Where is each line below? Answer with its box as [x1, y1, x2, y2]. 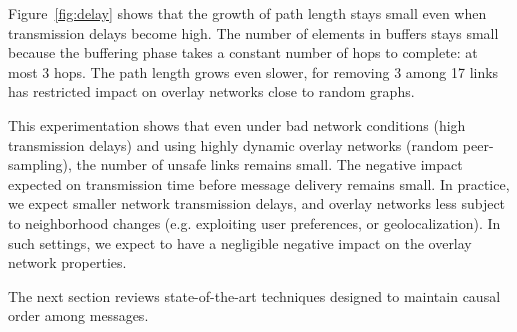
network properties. [8, 252, 127, 273]
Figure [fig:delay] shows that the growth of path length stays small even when [8, 3, 487, 23]
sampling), [8, 154, 72, 175]
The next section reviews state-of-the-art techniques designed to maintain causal [8, 285, 501, 306]
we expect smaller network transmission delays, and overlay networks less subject [8, 193, 506, 214]
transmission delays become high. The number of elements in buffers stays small [8, 22, 499, 43]
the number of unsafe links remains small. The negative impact [76, 154, 463, 175]
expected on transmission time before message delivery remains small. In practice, [8, 173, 510, 194]
